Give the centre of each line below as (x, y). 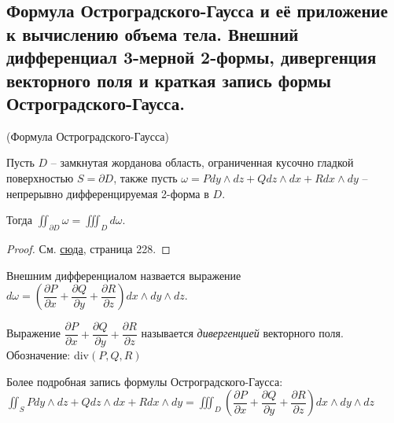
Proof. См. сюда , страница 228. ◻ (88, 248)
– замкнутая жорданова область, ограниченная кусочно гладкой (202, 162)
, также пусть (145, 177)
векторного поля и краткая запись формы (169, 80)
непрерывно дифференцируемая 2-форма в (108, 193)
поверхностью (40, 177)
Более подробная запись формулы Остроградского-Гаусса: (145, 381)
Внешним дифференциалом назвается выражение (124, 275)
